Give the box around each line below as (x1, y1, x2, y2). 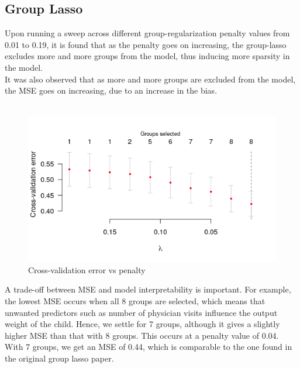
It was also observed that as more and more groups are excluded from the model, (5, 73, 296, 85)
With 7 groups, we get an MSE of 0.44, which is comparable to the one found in (5, 341, 292, 353)
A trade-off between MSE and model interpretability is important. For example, (5, 283, 291, 295)
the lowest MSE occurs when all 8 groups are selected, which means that (5, 295, 265, 307)
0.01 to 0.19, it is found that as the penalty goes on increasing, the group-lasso (5, 38, 287, 50)
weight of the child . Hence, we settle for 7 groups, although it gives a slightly (5, 318, 280, 330)
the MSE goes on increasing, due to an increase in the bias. (5, 84, 218, 97)
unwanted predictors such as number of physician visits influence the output (5, 306, 278, 318)
